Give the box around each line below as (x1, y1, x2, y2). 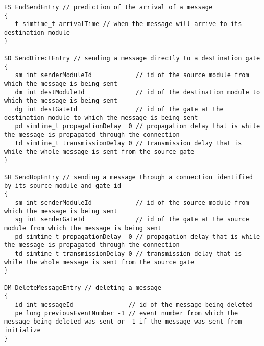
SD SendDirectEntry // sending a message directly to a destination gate (4, 54, 260, 62)
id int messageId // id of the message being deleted (15, 301, 253, 308)
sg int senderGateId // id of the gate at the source (15, 216, 249, 224)
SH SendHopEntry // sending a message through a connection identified (4, 174, 253, 181)
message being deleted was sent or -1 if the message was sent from (4, 318, 242, 326)
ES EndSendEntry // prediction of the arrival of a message (4, 4, 213, 11)
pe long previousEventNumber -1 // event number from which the (15, 309, 238, 317)
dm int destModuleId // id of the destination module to (15, 88, 260, 96)
